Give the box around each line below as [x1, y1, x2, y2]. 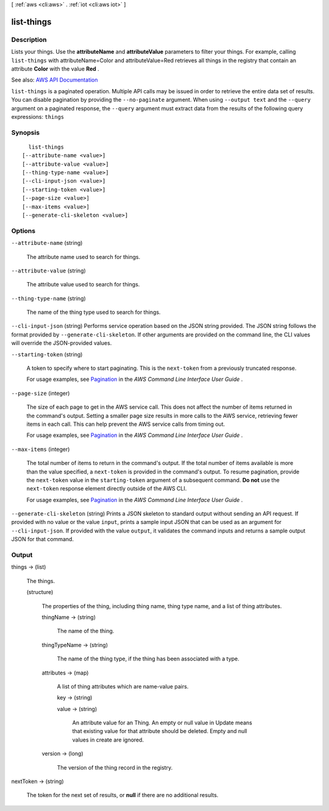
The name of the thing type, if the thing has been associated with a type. [57, 655, 240, 662]
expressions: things [11, 113, 65, 120]
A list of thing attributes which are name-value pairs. [57, 682, 189, 690]
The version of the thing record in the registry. [57, 763, 173, 771]
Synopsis [11, 128, 40, 136]
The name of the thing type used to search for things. [26, 308, 161, 316]
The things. [26, 577, 55, 584]
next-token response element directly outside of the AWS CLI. [26, 485, 187, 492]
